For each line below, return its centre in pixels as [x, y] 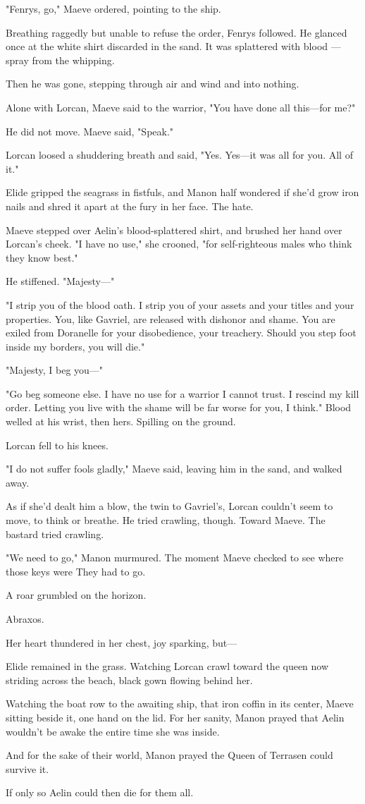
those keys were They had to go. [76, 571]
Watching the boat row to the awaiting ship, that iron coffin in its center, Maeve [180, 703]
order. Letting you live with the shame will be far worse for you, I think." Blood [179, 407]
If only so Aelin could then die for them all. [100, 792]
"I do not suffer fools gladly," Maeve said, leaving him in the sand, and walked [174, 469]
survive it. [27, 768]
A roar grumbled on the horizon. [76, 595]
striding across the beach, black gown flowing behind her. [129, 680]
